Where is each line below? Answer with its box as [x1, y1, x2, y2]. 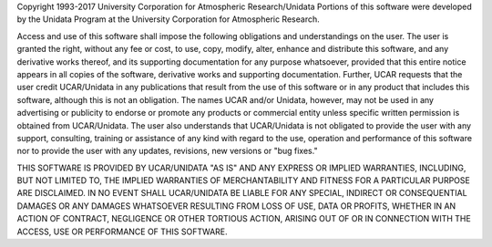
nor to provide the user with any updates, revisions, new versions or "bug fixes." [16, 146, 318, 157]
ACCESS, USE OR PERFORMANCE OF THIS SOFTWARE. [16, 226, 228, 237]
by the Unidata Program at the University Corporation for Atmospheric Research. [16, 14, 320, 25]
